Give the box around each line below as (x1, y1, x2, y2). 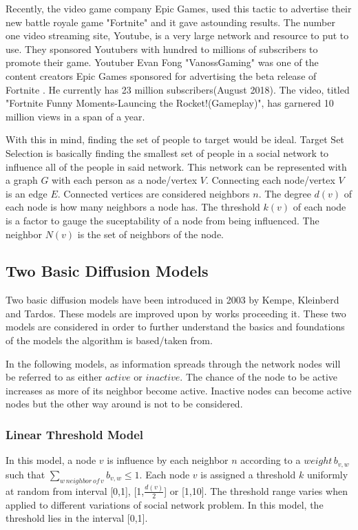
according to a (240, 453, 301, 467)
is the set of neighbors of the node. (77, 226, 224, 241)
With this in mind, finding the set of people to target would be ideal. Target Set (6, 132, 344, 147)
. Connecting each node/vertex (205, 173, 335, 187)
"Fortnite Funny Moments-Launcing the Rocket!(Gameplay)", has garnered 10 (6, 96, 334, 110)
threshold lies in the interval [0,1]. (6, 511, 148, 525)
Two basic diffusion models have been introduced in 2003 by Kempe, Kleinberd (6, 293, 339, 307)
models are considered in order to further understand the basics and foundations (6, 319, 345, 334)
